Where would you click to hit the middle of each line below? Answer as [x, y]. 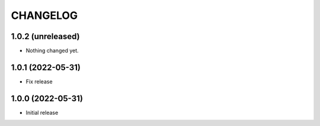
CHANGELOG [44, 15]
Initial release [42, 112]
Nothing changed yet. [52, 51]
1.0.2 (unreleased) [45, 36]
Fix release [39, 81]
